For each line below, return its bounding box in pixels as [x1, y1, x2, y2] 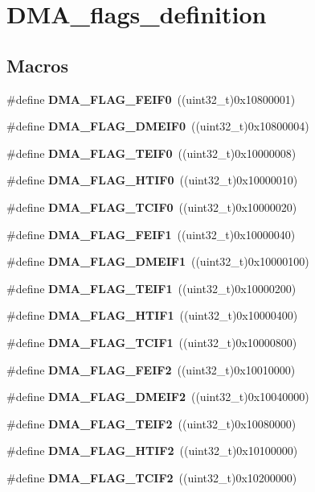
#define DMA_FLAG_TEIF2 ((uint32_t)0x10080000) [6, 415, 297, 432]
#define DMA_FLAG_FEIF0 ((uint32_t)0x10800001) [6, 90, 296, 107]
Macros [6, 52, 68, 77]
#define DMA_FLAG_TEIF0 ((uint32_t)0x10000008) [6, 144, 297, 161]
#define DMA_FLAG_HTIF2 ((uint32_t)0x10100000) [6, 442, 298, 459]
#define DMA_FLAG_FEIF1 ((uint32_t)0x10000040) [6, 225, 296, 242]
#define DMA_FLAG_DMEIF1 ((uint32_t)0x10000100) [6, 253, 309, 270]
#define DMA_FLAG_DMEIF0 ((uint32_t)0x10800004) [6, 118, 309, 134]
